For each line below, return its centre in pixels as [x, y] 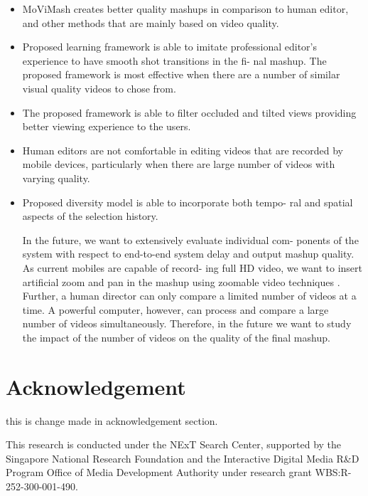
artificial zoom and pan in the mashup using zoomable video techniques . [181, 281]
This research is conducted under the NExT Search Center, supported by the [174, 444]
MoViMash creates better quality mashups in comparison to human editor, [185, 9]
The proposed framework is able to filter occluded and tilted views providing [189, 112]
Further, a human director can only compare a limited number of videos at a [189, 296]
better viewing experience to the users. [107, 126]
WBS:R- [333, 472]
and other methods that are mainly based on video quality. [151, 22]
